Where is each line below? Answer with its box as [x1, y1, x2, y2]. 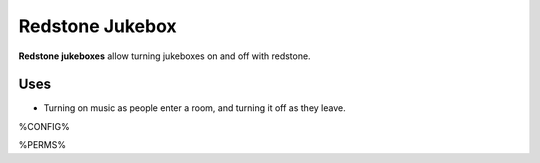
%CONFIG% [18, 120, 70, 132]
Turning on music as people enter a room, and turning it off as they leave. [43, 102, 346, 114]
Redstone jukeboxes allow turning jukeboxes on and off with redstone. [18, 50, 311, 62]
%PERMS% [18, 139, 67, 151]
